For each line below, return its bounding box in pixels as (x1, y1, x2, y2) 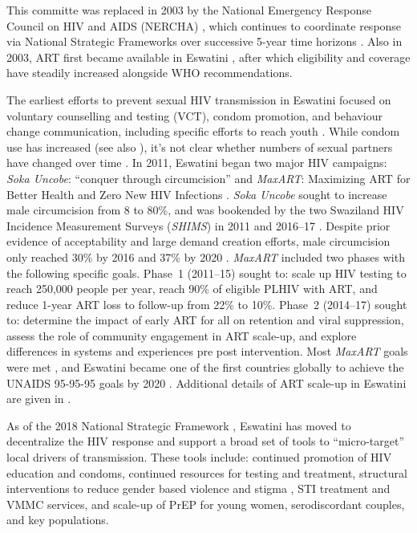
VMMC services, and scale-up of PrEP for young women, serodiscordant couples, (6, 495, 405, 512)
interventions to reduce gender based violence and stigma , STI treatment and (6, 480, 391, 497)
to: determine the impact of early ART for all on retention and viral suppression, (6, 311, 404, 328)
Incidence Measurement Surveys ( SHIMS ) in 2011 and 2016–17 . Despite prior (6, 217, 391, 234)
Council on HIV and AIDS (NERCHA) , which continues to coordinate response (6, 17, 402, 34)
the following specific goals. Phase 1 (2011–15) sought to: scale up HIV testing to (6, 264, 407, 281)
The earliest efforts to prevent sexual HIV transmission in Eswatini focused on (6, 91, 391, 108)
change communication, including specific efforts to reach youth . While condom (6, 123, 400, 140)
